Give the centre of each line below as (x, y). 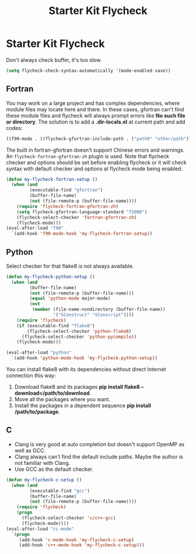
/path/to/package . (37, 412)
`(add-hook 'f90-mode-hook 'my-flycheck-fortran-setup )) (82, 234)
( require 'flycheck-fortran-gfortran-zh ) (67, 206)
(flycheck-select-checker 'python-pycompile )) (79, 337)
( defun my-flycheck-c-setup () (44, 480)
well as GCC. (30, 450)
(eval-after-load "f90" (35, 228)
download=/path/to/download (52, 393)
